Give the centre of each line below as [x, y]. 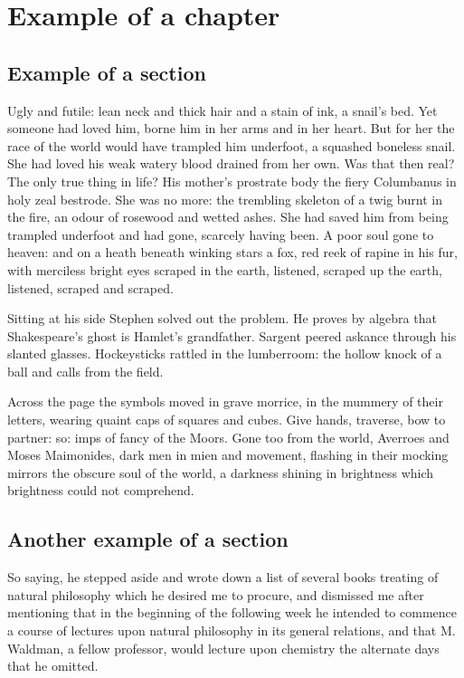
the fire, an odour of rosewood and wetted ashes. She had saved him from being [228, 217]
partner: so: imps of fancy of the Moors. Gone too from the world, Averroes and [228, 437]
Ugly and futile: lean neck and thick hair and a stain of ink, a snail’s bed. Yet [223, 110]
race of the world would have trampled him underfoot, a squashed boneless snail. [232, 145]
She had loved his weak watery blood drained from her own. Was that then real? [231, 163]
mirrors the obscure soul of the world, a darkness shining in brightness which [221, 472]
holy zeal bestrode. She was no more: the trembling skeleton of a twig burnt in [225, 199]
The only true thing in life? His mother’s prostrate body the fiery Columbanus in [232, 181]
